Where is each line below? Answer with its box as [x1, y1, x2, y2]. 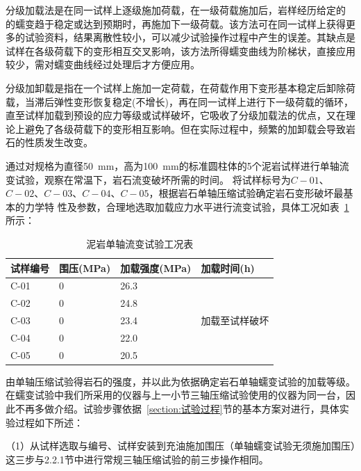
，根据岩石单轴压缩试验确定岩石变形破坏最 [149, 186, 344, 200]
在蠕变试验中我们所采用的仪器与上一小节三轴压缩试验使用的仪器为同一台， [6, 388, 346, 402]
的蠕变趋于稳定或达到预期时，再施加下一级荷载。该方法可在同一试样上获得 [6, 16, 346, 31]
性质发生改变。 [24, 135, 93, 150]
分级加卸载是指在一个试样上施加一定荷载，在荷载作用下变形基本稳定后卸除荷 [6, 80, 355, 95]
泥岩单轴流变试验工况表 [86, 236, 194, 250]
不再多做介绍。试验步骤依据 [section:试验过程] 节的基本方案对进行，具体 [15, 401, 339, 415]
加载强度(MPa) [120, 260, 192, 275]
